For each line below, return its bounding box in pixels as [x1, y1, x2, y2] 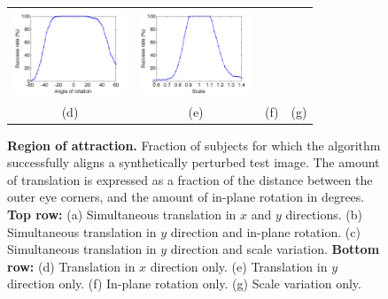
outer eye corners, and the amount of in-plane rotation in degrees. [7, 188, 365, 206]
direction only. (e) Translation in [150, 257, 328, 275]
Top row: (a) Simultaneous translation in [7, 205, 237, 224]
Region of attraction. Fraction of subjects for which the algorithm [7, 135, 381, 154]
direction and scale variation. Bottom [170, 240, 380, 258]
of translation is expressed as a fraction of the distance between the [7, 170, 373, 188]
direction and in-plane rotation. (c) [170, 222, 361, 241]
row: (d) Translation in [7, 257, 136, 275]
